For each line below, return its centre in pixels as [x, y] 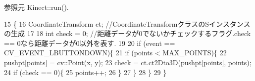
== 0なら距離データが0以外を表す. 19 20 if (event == [90, 43]
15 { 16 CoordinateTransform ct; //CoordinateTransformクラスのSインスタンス [127, 23]
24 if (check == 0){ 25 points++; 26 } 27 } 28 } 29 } [85, 72]
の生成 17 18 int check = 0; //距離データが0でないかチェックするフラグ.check [127, 33]
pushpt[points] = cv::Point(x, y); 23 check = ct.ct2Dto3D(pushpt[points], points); [128, 62]
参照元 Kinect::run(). [36, 7]
